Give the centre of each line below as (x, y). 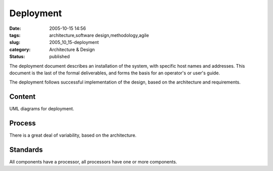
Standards (26, 149)
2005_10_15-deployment (74, 42)
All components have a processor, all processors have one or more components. (93, 162)
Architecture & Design (72, 49)
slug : (15, 42)
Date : (15, 28)
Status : (17, 57)
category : (20, 49)
